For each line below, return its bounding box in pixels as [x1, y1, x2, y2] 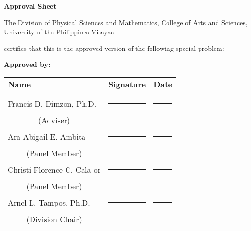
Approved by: [4, 59, 50, 69]
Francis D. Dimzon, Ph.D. [8, 98, 97, 109]
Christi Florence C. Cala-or [8, 164, 101, 175]
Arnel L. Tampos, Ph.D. [8, 197, 90, 208]
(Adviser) [38, 114, 70, 126]
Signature [108, 78, 146, 90]
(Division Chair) [26, 213, 82, 225]
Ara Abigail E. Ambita [8, 131, 86, 142]
